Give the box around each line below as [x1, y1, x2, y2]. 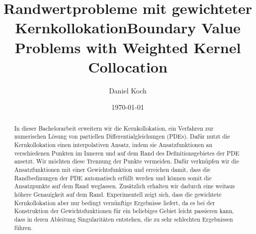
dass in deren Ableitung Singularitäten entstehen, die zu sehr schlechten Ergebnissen [14, 215, 233, 223]
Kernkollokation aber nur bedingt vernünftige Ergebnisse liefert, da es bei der [14, 198, 215, 207]
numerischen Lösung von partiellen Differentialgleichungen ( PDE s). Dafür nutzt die [14, 132, 230, 141]
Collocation [88, 56, 168, 77]
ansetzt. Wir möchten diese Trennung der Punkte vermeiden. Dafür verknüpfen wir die [14, 157, 239, 165]
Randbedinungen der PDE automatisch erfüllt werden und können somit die [14, 173, 212, 182]
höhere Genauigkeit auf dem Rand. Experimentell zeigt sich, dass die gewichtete [14, 190, 222, 198]
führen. [14, 223, 33, 232]
